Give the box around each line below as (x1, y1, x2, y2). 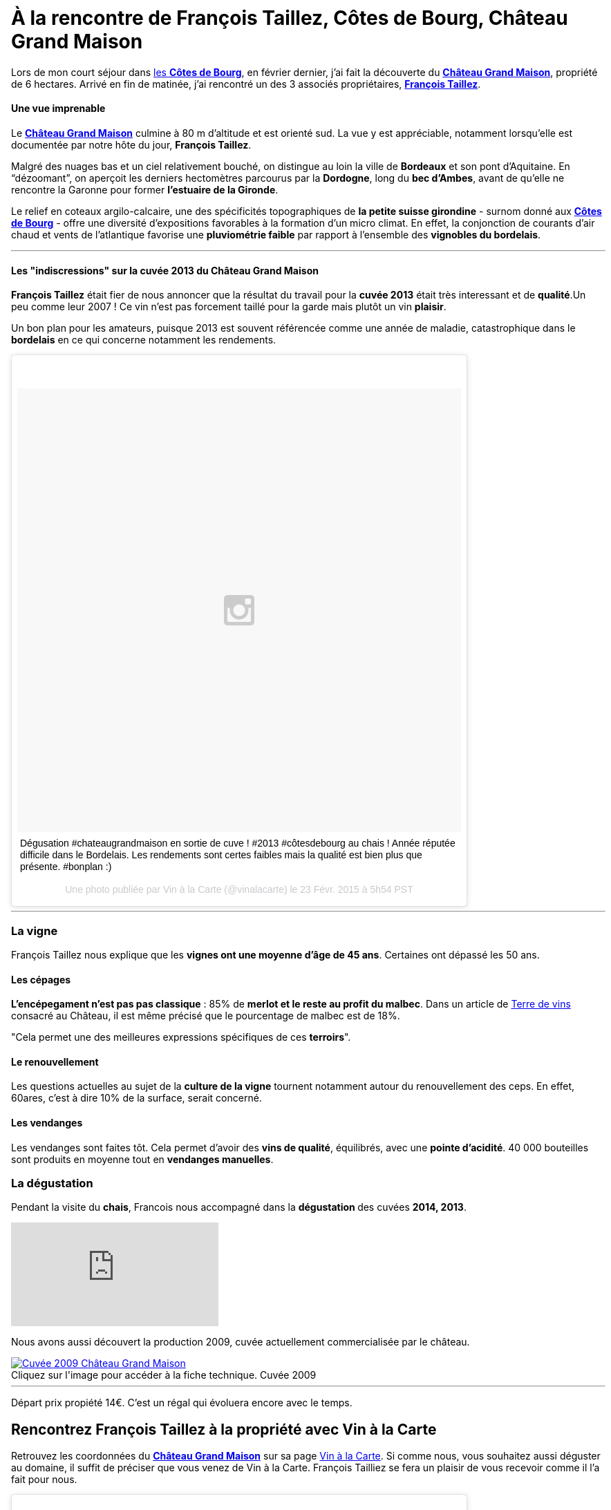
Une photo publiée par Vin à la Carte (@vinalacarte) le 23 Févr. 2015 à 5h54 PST (65, 884, 413, 896)
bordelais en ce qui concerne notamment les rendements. (11, 334, 276, 346)
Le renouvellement (11, 1055, 99, 1068)
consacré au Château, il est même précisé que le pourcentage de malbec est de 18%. (11, 1010, 400, 1022)
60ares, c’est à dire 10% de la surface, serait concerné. (11, 1092, 262, 1104)
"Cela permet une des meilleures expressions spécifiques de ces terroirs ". (11, 1031, 351, 1044)
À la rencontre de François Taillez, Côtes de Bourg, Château (11, 6, 568, 30)
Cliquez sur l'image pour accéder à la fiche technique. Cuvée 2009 (11, 1369, 317, 1381)
